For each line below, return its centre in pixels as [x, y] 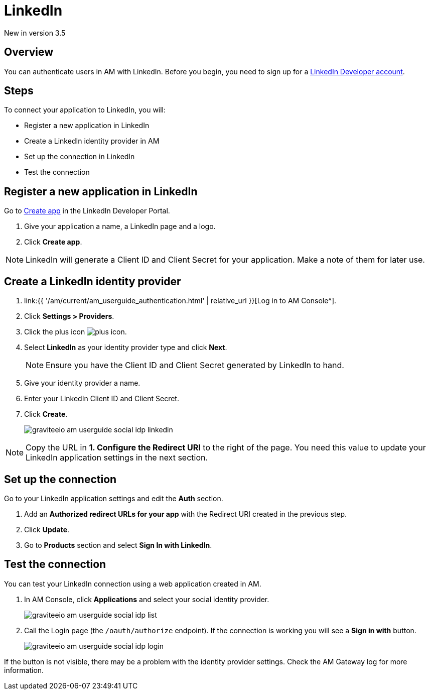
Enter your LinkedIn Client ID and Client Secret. [102, 399]
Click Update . [47, 529]
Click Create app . [53, 242]
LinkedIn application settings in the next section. [117, 458]
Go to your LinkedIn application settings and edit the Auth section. [114, 498]
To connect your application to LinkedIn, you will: [85, 110]
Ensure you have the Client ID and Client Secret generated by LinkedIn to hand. [195, 365]
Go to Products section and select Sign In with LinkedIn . [118, 545]
